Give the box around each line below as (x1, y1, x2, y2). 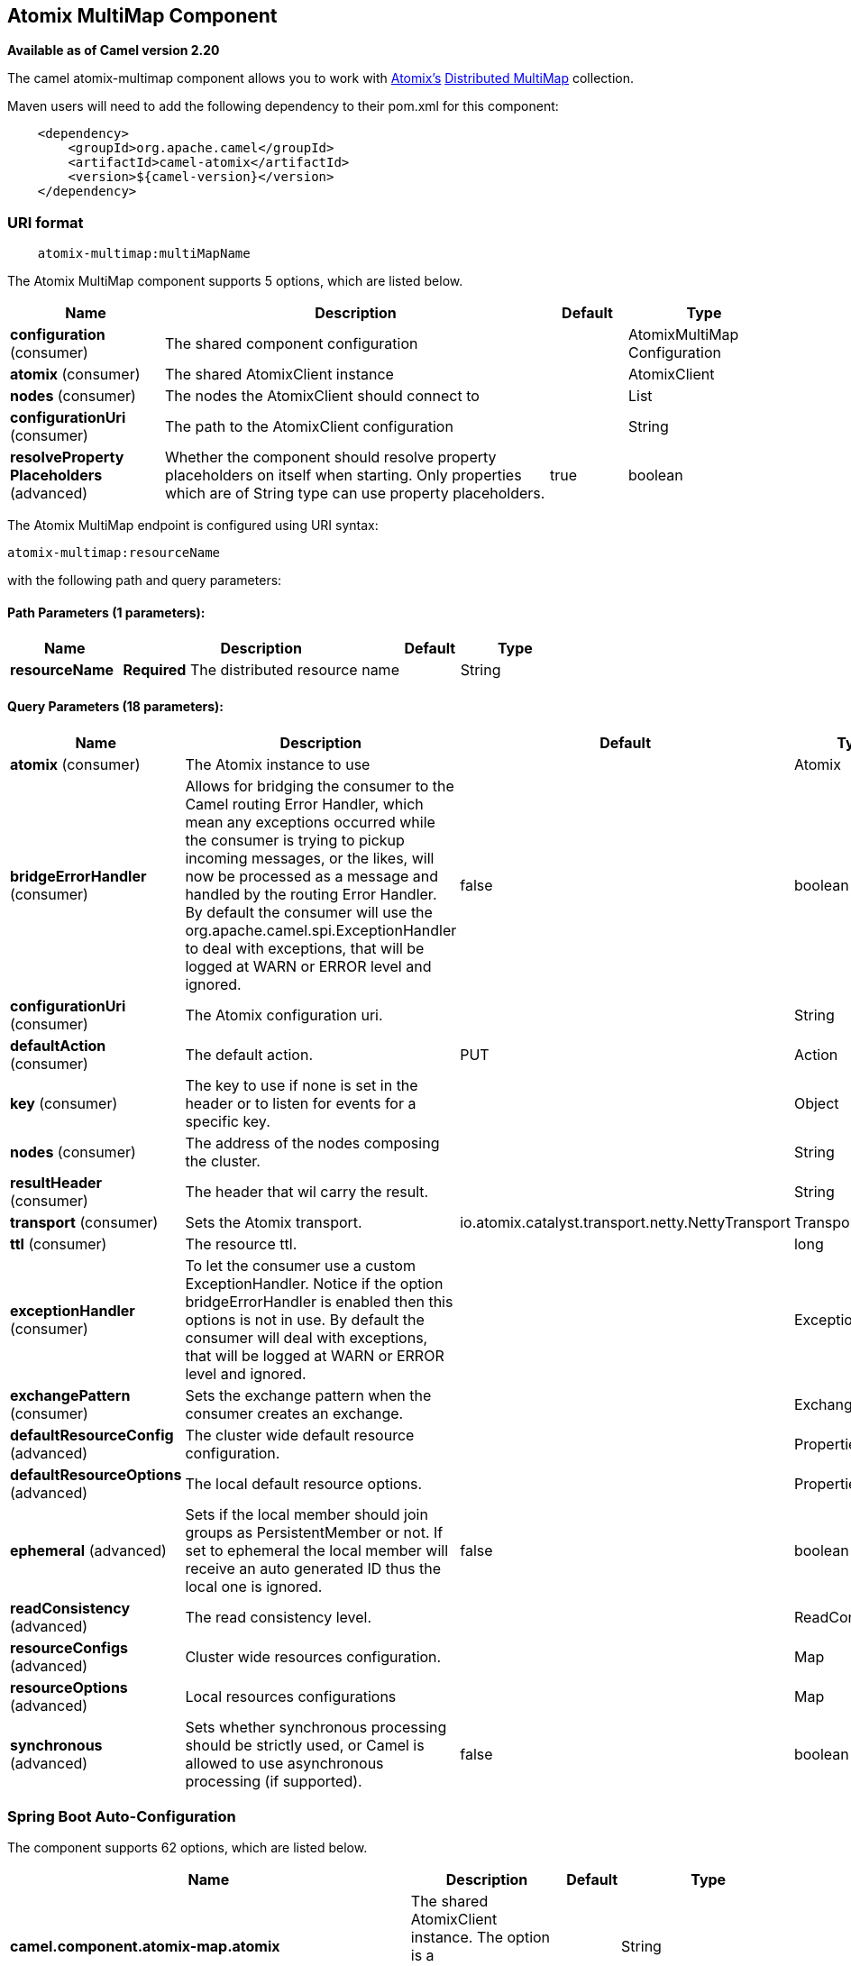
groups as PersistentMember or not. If (185, 1523, 444, 1541)
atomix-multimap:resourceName (7, 545, 221, 561)
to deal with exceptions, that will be (185, 938, 425, 957)
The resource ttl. (185, 1234, 297, 1253)
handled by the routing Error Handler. (185, 884, 437, 903)
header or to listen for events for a (185, 1093, 416, 1112)
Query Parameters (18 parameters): (7, 699, 224, 714)
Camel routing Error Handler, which (185, 794, 424, 813)
